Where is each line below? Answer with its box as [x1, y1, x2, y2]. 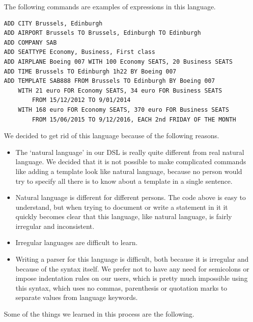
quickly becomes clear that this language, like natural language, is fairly [15, 211, 232, 222]
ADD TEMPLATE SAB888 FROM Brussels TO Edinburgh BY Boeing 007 [4, 77, 215, 85]
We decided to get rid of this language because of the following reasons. [4, 130, 219, 141]
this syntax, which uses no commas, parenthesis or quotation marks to [15, 282, 227, 293]
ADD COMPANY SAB [4, 39, 57, 46]
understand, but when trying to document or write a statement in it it [15, 201, 228, 212]
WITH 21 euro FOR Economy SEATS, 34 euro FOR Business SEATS [18, 87, 222, 94]
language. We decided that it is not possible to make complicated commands [15, 156, 246, 167]
